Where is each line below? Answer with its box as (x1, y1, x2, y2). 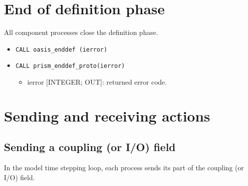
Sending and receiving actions (4, 105, 211, 125)
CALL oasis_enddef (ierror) (15, 46, 107, 53)
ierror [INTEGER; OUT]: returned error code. (27, 77, 167, 87)
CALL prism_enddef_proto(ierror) (15, 62, 125, 70)
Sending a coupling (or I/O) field (4, 139, 176, 155)
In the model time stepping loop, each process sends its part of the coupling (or (4, 162, 244, 173)
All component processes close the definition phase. (4, 27, 158, 37)
